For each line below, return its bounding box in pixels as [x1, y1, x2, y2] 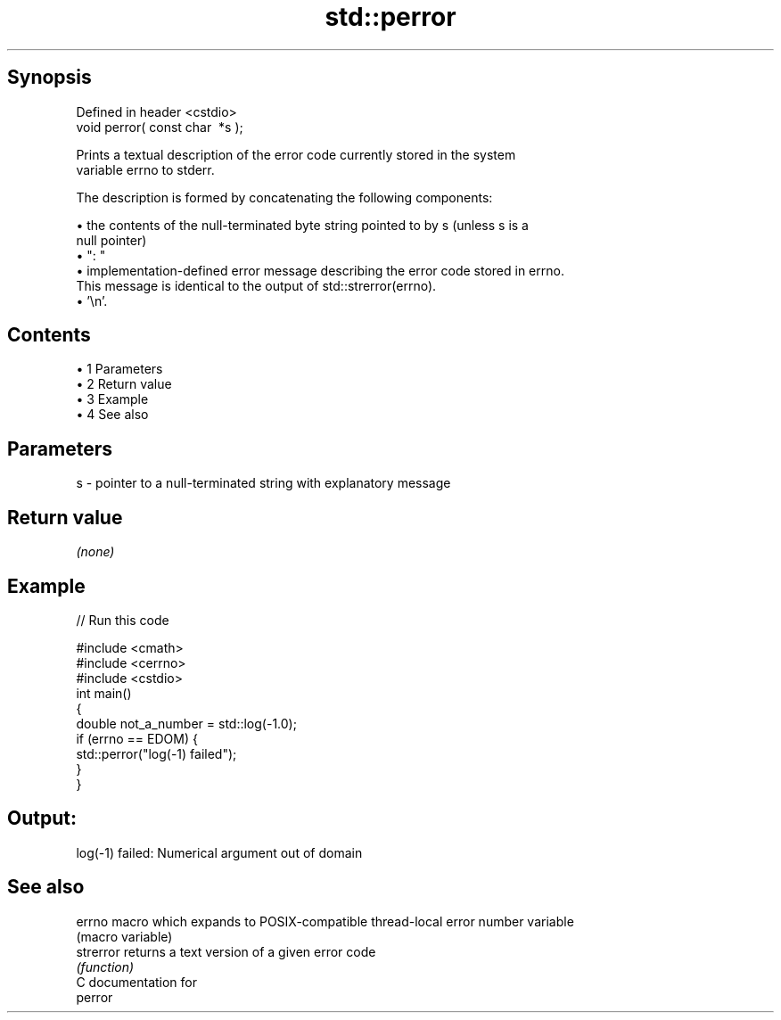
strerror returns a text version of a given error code [76, 943, 376, 959]
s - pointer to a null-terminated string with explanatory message [76, 475, 451, 491]
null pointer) [76, 232, 147, 248]
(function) [76, 958, 135, 975]
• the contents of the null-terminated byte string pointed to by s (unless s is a [76, 217, 529, 233]
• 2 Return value [76, 376, 172, 392]
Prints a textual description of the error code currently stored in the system [76, 146, 516, 162]
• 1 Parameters [76, 361, 163, 377]
